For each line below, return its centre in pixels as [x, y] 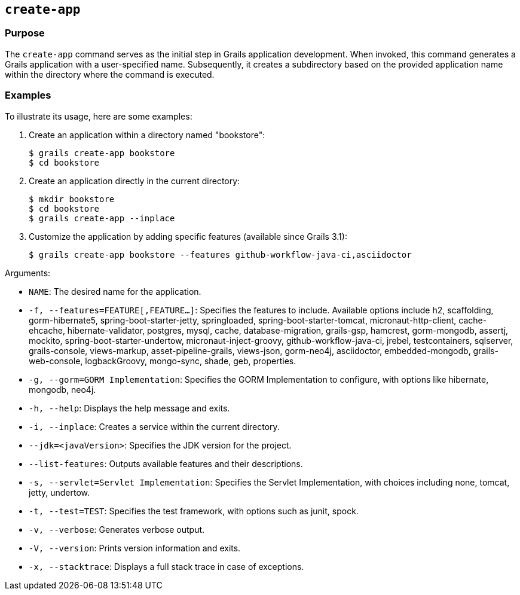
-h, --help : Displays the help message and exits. [129, 408]
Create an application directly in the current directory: [134, 181]
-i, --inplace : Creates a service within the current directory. [154, 426]
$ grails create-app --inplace [102, 218]
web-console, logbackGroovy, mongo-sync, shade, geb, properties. [163, 361]
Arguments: [28, 273]
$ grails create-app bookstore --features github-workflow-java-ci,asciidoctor [220, 254]
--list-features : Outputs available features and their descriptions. [166, 463]
